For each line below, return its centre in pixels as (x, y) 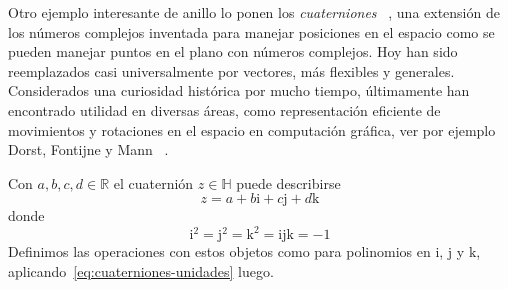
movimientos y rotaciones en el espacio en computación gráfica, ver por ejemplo (252, 129)
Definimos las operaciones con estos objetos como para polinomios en (219, 251)
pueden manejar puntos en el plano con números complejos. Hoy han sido (233, 51)
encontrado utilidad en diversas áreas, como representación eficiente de (224, 109)
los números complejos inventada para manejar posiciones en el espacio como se (251, 31)
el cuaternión (153, 182)
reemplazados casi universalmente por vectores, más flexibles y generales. (231, 70)
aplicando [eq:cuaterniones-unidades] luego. (141, 271)
